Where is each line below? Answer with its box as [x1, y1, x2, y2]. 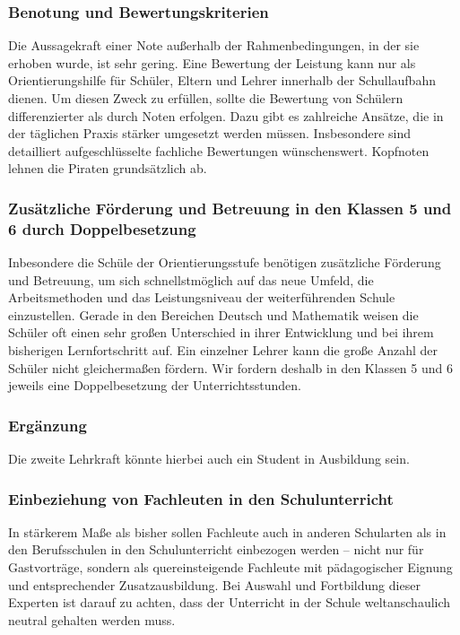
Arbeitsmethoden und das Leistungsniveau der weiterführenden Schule [8, 288, 395, 307]
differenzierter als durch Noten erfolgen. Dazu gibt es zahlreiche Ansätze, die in [8, 106, 444, 125]
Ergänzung [8, 413, 87, 436]
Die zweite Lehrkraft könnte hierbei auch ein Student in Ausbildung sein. [8, 449, 410, 468]
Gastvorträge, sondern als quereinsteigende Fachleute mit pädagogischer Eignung [8, 558, 453, 577]
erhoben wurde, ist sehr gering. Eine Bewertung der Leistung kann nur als [8, 53, 416, 72]
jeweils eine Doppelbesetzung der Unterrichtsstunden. [8, 376, 301, 395]
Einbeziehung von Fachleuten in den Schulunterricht [8, 487, 394, 509]
